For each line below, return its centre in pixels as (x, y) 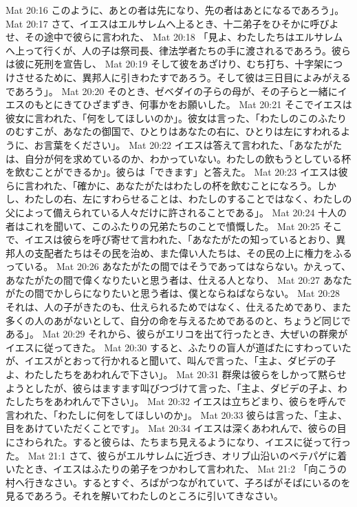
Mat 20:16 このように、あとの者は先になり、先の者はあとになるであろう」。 (175, 10)
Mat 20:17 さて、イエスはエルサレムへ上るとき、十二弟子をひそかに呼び (167, 23)
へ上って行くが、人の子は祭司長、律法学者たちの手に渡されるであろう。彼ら (178, 50)
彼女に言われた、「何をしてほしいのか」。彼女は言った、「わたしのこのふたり (176, 117)
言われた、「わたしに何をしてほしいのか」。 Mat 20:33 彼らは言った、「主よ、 (177, 414)
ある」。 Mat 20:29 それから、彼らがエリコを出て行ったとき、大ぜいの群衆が (177, 334)
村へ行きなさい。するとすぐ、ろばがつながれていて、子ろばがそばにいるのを (178, 482)
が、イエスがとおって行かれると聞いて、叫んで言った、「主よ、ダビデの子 (171, 361)
